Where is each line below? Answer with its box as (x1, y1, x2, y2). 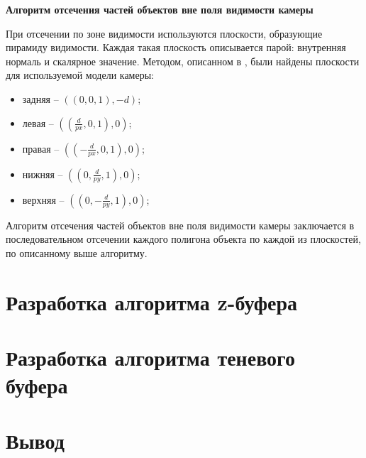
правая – (22, 141, 60, 156)
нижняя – (22, 166, 63, 181)
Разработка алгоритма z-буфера (6, 287, 298, 316)
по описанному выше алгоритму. (6, 245, 148, 260)
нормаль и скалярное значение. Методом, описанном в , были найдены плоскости (6, 53, 360, 68)
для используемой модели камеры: (6, 67, 154, 82)
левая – (22, 115, 54, 130)
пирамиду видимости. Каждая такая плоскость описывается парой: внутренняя (6, 40, 346, 55)
